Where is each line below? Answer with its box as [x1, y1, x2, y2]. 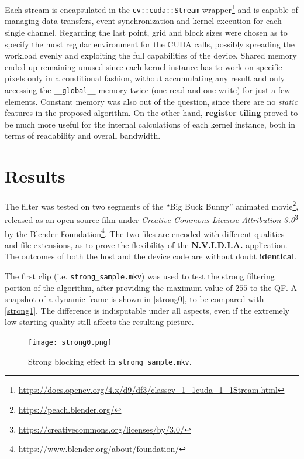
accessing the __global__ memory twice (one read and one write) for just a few [5, 83, 291, 95]
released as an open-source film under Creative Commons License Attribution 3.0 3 [5, 212, 298, 225]
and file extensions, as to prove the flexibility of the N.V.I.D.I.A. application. [5, 238, 288, 251]
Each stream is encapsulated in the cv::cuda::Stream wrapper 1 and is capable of [5, 2, 298, 15]
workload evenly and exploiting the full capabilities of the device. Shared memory [5, 49, 297, 61]
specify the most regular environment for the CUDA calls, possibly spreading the [5, 37, 295, 50]
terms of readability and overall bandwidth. [5, 129, 161, 142]
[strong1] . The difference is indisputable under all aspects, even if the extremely [5, 304, 290, 316]
